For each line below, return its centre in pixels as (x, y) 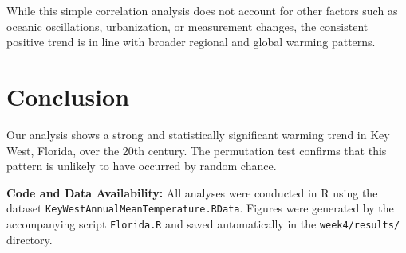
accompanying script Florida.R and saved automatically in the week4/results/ (203, 223)
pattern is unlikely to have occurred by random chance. (142, 166)
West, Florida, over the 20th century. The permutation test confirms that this (197, 150)
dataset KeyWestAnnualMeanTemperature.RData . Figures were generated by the (200, 208)
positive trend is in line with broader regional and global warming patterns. (191, 42)
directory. (30, 239)
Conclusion (68, 96)
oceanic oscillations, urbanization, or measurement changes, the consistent (187, 26)
